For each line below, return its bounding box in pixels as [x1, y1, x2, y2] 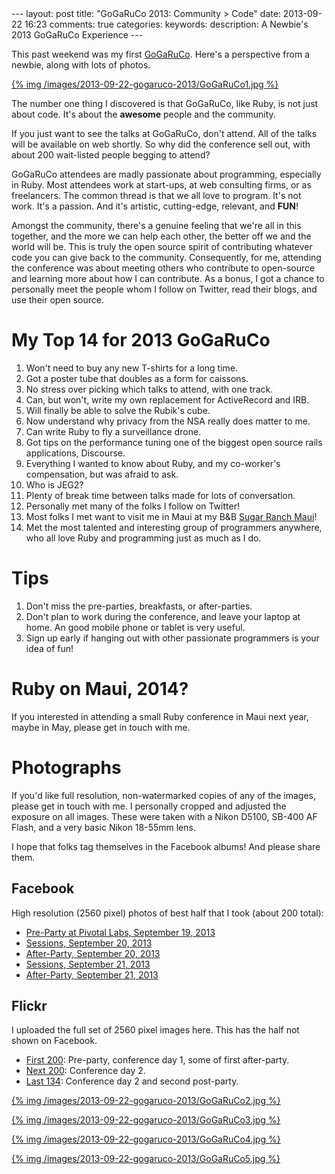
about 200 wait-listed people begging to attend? [11, 149, 211, 161]
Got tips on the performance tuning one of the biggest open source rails [25, 436, 323, 448]
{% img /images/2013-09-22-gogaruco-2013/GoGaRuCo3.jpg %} [11, 1114, 281, 1126]
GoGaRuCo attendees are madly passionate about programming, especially [11, 168, 322, 180]
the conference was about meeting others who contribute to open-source [11, 262, 316, 274]
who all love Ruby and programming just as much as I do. [25, 532, 262, 544]
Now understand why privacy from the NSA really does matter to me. [25, 415, 311, 427]
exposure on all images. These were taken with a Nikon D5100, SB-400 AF [11, 810, 318, 822]
